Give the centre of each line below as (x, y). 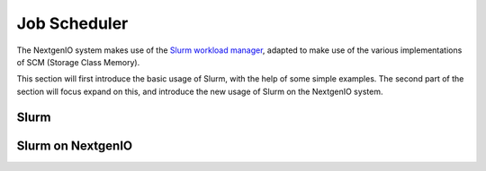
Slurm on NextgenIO (75, 145)
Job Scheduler (72, 23)
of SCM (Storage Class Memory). (78, 62)
